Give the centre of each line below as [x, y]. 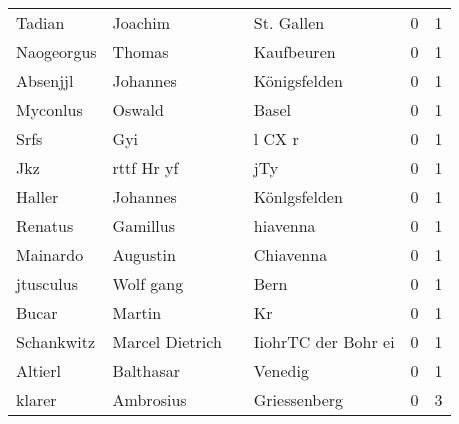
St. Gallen [289, 22]
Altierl [38, 370]
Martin [137, 312]
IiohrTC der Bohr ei [324, 341]
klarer [36, 399]
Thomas [140, 51]
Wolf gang [148, 283]
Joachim [141, 22]
